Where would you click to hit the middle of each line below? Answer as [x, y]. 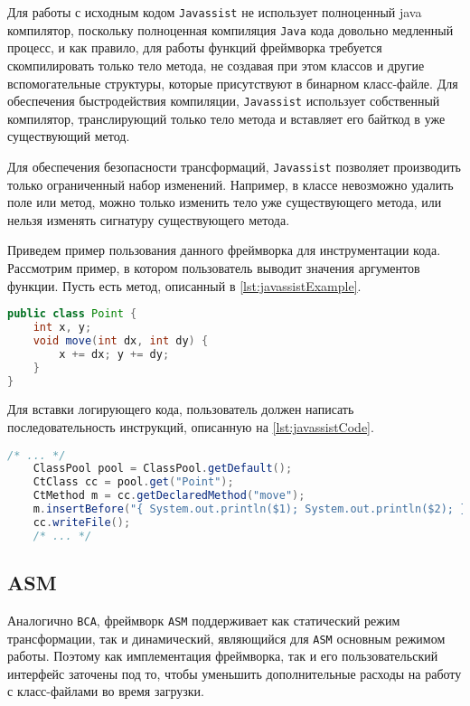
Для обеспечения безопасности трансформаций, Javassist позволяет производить [234, 166]
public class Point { [72, 314]
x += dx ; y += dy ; [114, 354]
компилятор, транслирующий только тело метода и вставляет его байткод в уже [226, 118]
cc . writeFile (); [82, 522]
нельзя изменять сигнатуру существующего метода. [149, 219]
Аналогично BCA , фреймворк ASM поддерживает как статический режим [204, 620]
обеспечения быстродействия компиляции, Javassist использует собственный [224, 101]
